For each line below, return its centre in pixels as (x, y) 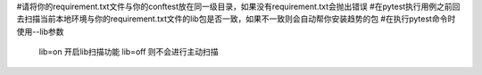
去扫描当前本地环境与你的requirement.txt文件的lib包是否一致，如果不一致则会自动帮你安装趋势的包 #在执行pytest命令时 (236, 19)
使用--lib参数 (40, 31)
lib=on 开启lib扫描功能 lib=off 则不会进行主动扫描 (129, 52)
